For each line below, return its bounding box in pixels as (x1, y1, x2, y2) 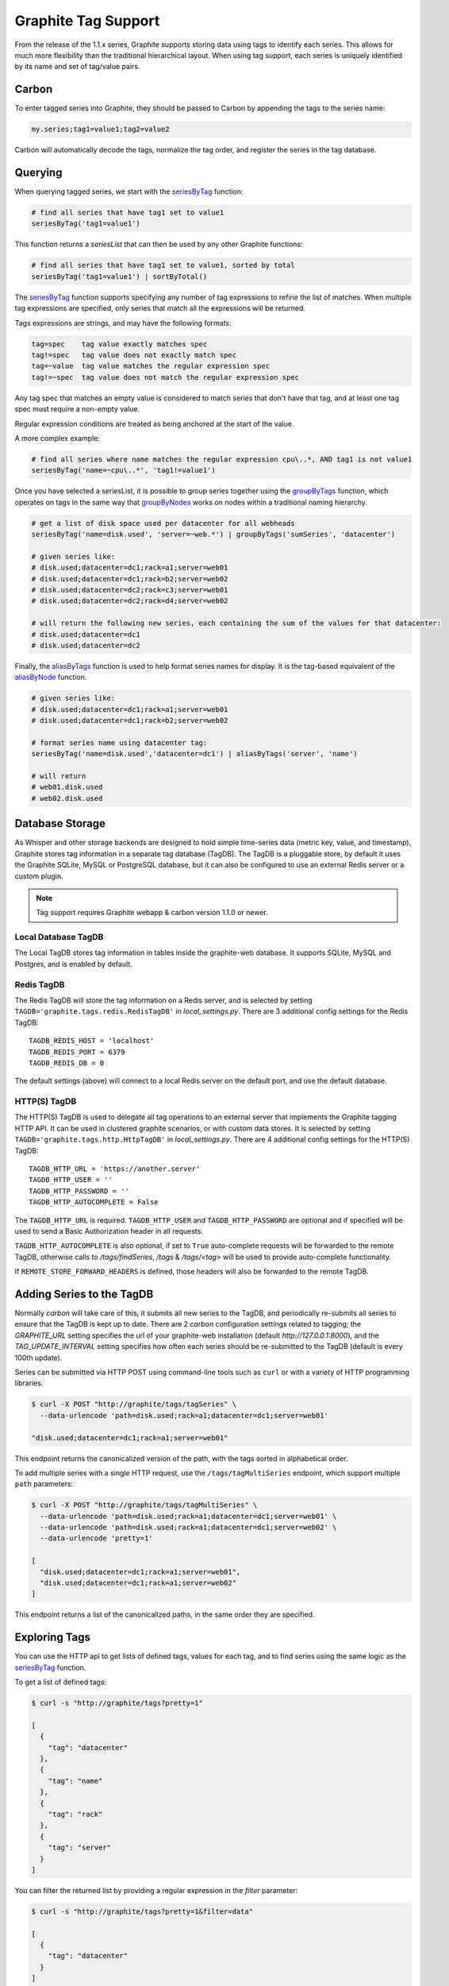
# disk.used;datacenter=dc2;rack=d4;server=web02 (31, 597, 228, 605)
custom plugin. (14, 871, 63, 881)
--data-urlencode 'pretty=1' (40, 1534, 154, 1543)
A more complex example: (14, 433, 101, 442)
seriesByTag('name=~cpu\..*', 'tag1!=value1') (31, 466, 216, 475)
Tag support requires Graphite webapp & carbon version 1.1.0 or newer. (36, 908, 269, 918)
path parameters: (14, 1479, 74, 1489)
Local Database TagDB (14, 932, 104, 943)
